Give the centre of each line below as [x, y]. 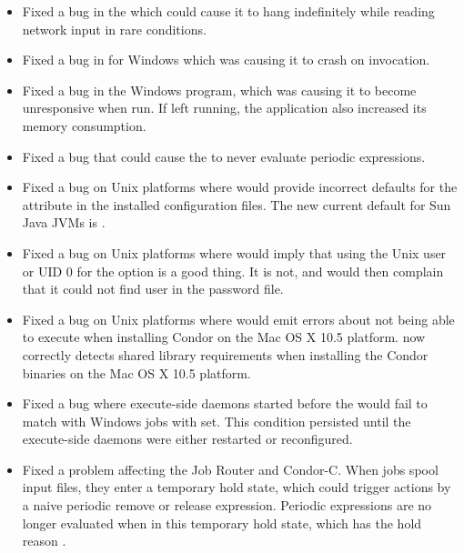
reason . [44, 541]
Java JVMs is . [64, 222]
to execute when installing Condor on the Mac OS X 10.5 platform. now [224, 337]
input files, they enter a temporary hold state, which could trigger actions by [237, 487]
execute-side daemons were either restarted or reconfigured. [187, 439]
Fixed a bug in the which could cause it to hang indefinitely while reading [228, 11]
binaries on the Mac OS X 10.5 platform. [136, 372]
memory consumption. [84, 125]
